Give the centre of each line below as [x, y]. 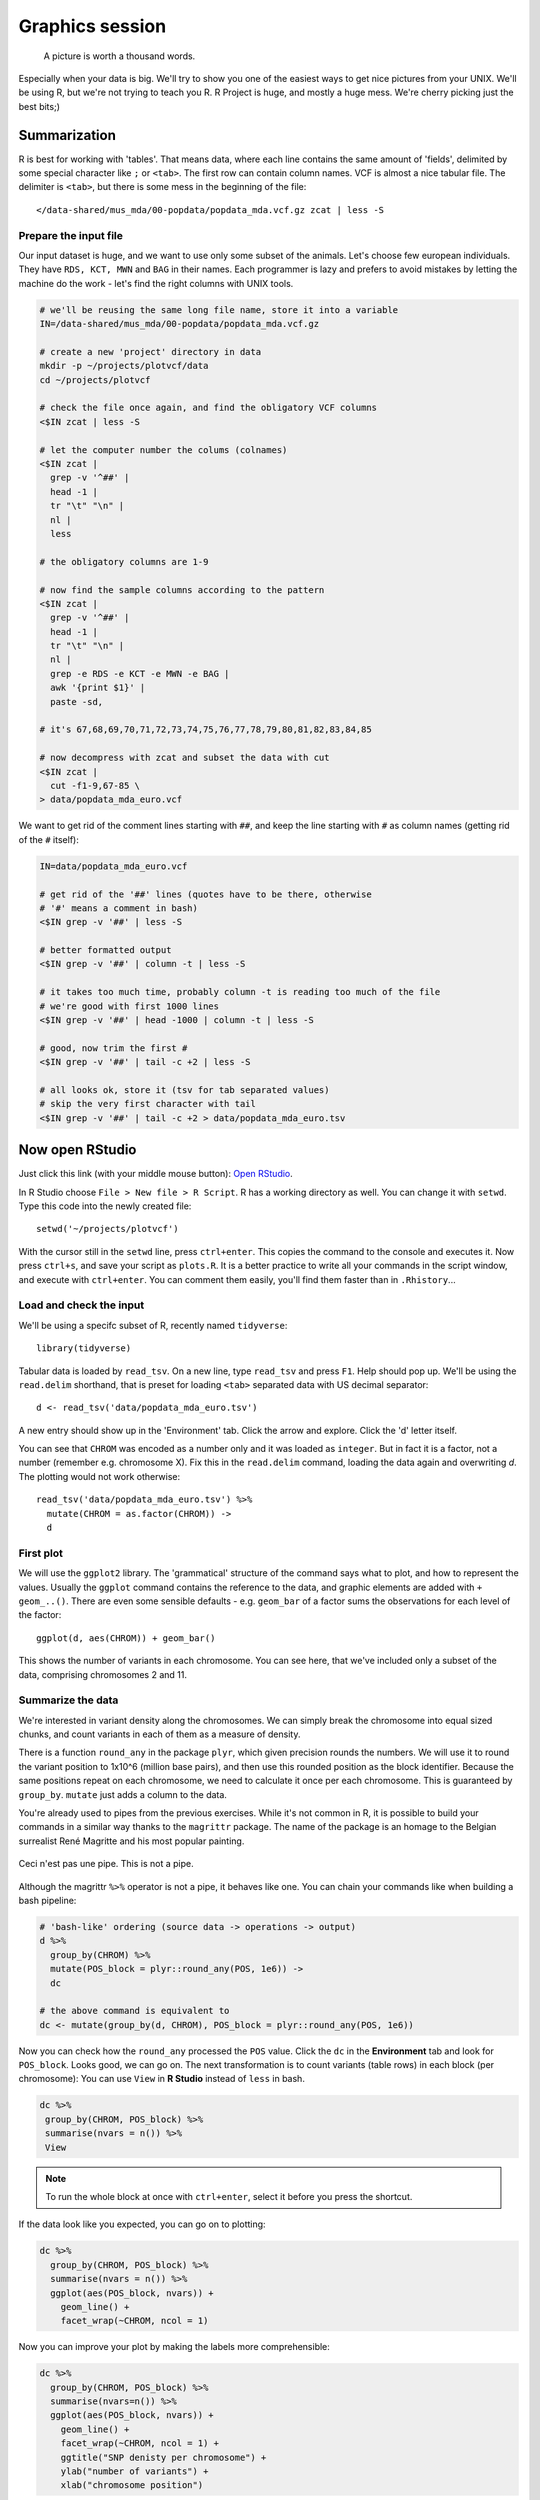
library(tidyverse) [84, 1348]
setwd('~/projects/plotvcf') [107, 1229]
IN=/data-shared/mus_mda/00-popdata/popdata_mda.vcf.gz [179, 324]
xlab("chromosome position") [132, 2485]
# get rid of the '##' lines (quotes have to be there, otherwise [205, 894]
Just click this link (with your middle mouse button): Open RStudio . [156, 1174]
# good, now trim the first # [113, 1048]
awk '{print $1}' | [98, 688]
